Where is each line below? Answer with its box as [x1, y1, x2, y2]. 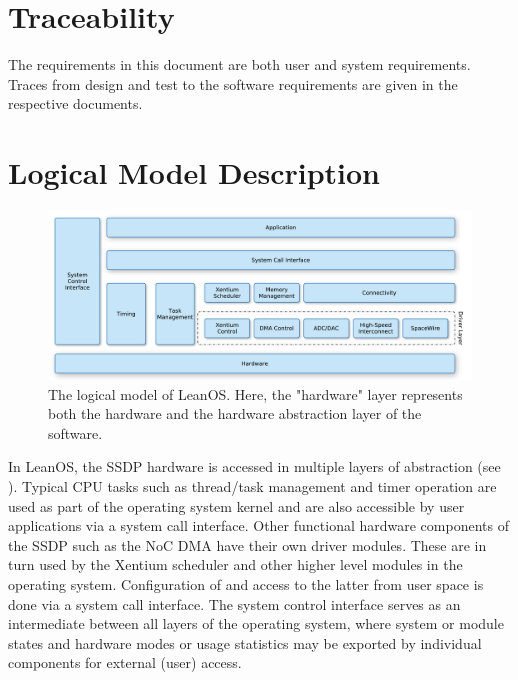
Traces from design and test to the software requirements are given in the [8, 73, 458, 94]
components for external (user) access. [8, 652, 242, 673]
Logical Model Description [8, 152, 381, 193]
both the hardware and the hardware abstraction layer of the [48, 403, 422, 424]
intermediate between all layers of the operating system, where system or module [8, 613, 504, 634]
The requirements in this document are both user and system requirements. [8, 54, 471, 75]
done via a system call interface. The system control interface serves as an [8, 593, 461, 614]
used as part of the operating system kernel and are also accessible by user [8, 495, 465, 516]
